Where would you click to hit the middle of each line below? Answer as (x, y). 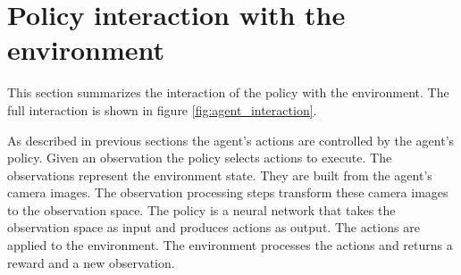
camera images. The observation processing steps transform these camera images (228, 192)
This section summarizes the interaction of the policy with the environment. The (228, 92)
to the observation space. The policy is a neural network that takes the (201, 209)
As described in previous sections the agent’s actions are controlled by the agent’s (231, 140)
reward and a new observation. (91, 262)
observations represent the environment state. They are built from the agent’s (220, 175)
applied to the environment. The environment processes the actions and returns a (230, 245)
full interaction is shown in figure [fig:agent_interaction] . (162, 109)
